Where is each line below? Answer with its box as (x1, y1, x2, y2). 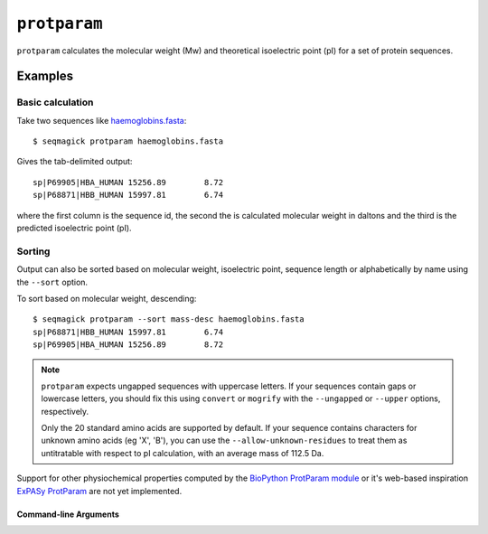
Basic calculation (16, 96, 94, 108)
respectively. (41, 406, 89, 417)
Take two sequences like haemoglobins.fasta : (16, 115, 187, 126)
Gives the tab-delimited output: (16, 156, 133, 167)
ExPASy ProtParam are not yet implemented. (16, 485, 183, 496)
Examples (16, 69, 74, 84)
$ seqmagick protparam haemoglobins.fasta (33, 136, 224, 146)
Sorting (16, 245, 51, 258)
